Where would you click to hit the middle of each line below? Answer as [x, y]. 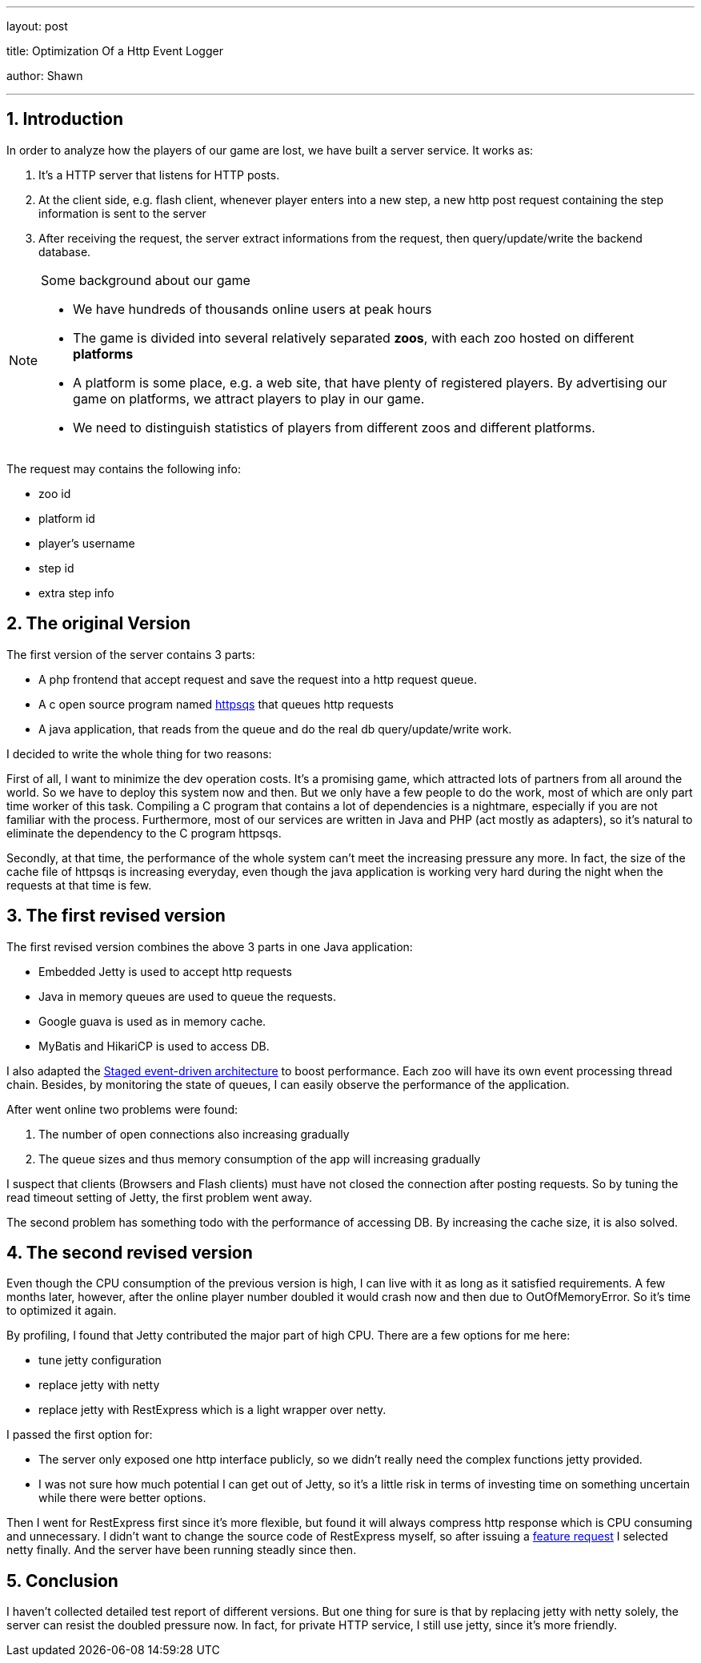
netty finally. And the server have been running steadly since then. [182, 1550]
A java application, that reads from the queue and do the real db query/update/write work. [275, 729]
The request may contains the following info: [124, 468]
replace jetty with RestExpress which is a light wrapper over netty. [212, 1410]
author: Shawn [45, 76]
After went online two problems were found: [122, 1109]
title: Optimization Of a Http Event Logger [115, 51]
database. [65, 251]
